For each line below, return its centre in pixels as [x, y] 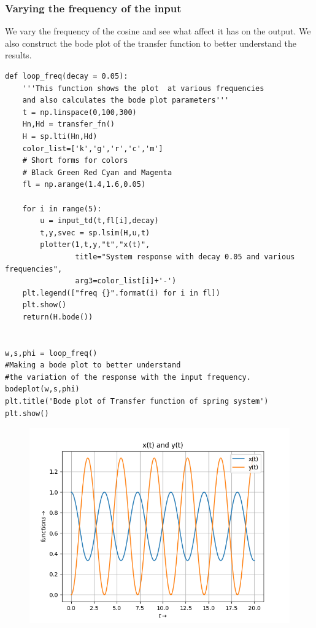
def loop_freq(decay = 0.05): [67, 76]
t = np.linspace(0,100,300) [79, 112]
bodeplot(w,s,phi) [42, 389]
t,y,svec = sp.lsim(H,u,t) [95, 233]
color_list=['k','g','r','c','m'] [93, 148]
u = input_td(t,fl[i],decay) [99, 221]
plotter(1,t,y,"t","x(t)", [95, 245]
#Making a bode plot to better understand [93, 365]
